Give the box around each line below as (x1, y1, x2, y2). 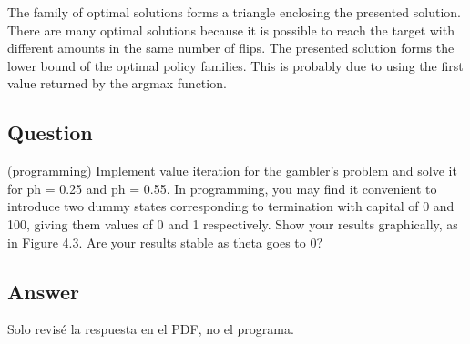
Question (7, 118, 93, 147)
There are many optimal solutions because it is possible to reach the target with (7, 20, 455, 39)
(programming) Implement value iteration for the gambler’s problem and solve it (7, 161, 457, 180)
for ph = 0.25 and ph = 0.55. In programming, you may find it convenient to (7, 178, 437, 197)
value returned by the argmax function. (7, 74, 227, 93)
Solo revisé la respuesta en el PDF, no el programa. (7, 319, 294, 339)
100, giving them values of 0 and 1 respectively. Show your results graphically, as (7, 214, 458, 233)
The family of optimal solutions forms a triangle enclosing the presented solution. (7, 3, 461, 21)
